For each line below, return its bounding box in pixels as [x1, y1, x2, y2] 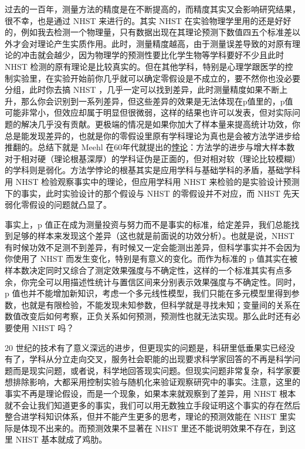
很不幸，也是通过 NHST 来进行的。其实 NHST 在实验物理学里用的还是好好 [5, 14, 292, 26]
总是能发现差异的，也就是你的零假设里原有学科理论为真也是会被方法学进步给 [5, 129, 300, 141]
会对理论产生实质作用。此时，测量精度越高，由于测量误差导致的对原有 [21, 37, 292, 49]
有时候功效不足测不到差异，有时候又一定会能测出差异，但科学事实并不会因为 [5, 241, 300, 253]
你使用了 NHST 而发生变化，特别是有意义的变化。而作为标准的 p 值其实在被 [5, 252, 298, 265]
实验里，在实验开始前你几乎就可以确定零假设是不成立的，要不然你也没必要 [12, 72, 300, 84]
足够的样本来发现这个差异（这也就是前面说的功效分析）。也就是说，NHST [12, 229, 294, 242]
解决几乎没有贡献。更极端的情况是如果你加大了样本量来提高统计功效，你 [21, 117, 300, 130]
